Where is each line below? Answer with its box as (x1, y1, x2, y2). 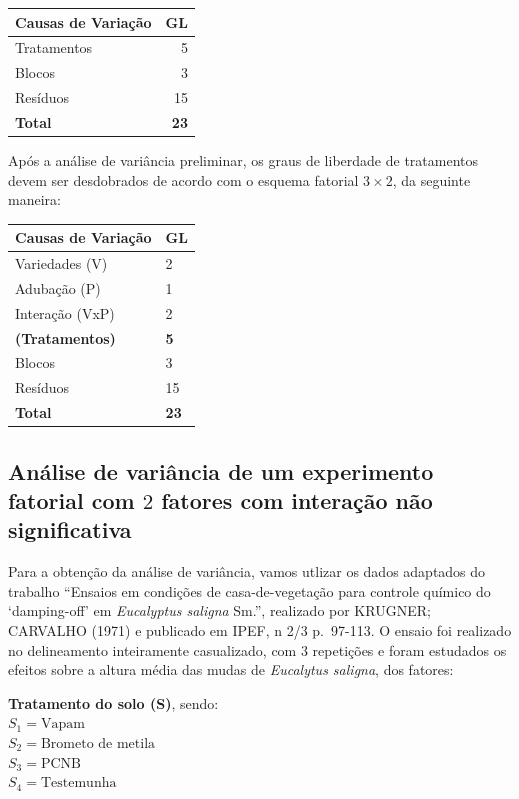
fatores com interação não (161, 485, 433, 516)
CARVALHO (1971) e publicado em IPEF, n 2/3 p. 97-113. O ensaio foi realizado (8, 620, 512, 641)
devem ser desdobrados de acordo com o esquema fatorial (8, 169, 359, 190)
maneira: (8, 189, 61, 210)
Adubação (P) (15, 277, 101, 298)
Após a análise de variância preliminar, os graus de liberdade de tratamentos (8, 149, 479, 170)
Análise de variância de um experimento (8, 455, 434, 486)
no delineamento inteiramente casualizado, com (8, 639, 297, 660)
